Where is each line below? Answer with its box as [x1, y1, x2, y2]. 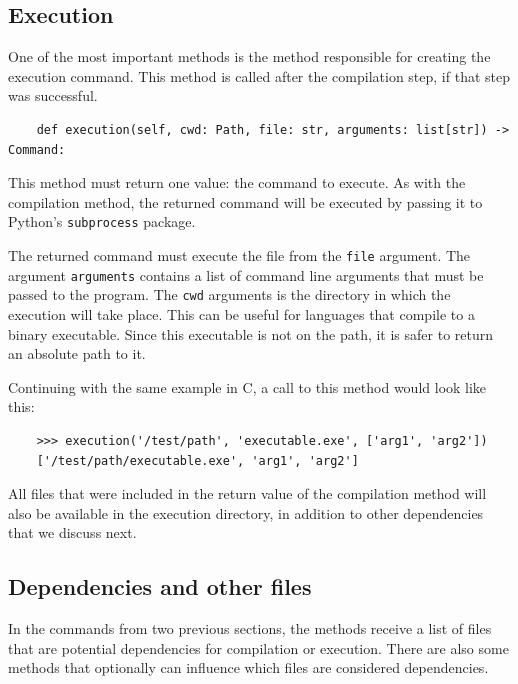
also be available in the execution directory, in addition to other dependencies [8, 502, 484, 523]
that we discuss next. [8, 522, 137, 543]
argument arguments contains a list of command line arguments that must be [8, 264, 484, 285]
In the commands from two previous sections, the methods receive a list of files [8, 618, 492, 639]
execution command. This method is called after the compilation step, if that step [8, 65, 510, 86]
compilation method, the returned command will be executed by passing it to [8, 191, 483, 212]
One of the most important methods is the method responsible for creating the [8, 46, 491, 67]
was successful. [8, 85, 98, 106]
